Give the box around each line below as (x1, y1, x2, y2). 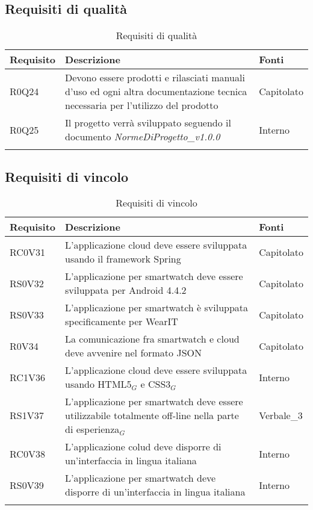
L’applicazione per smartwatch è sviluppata (65, 300, 249, 315)
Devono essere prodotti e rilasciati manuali (65, 70, 245, 85)
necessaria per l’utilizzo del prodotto (65, 98, 218, 113)
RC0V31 (10, 244, 45, 259)
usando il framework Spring (65, 252, 181, 266)
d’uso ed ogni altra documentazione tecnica (65, 84, 247, 99)
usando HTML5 (65, 377, 132, 391)
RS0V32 (10, 276, 44, 290)
